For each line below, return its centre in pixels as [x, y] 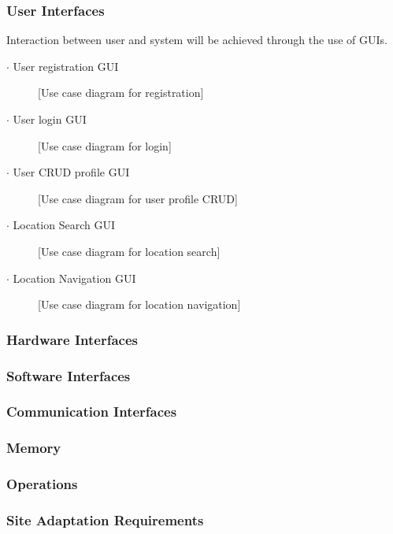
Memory [34, 448]
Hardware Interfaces [72, 339]
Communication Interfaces [92, 412]
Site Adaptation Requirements [105, 519]
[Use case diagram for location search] [129, 251]
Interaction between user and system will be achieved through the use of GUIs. [197, 40]
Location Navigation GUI [74, 278]
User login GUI [50, 119]
